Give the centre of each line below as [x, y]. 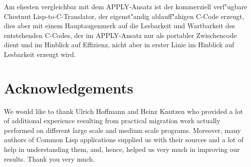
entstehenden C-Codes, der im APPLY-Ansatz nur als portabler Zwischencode [120, 35]
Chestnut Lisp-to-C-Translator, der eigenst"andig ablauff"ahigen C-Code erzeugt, [124, 16]
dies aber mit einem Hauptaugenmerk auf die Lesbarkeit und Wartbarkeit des [119, 26]
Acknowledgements [69, 87]
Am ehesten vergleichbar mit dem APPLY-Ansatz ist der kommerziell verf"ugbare [125, 6]
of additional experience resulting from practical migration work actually [112, 121]
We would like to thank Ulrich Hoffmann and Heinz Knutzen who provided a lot [124, 111]
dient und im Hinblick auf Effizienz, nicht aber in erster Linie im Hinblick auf [119, 45]
